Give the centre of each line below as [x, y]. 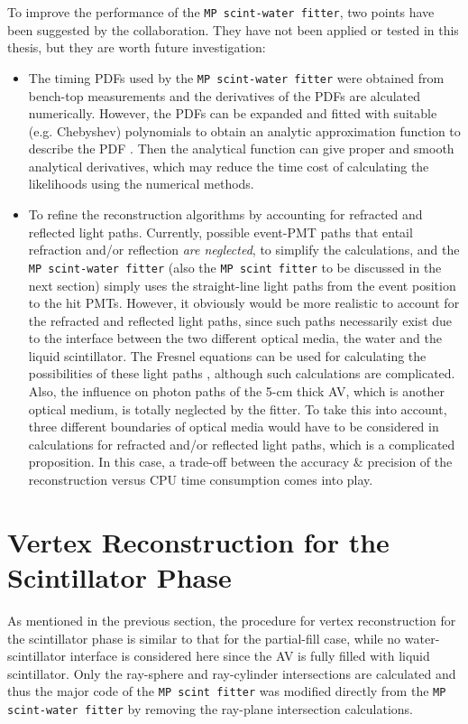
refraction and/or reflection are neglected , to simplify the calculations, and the [244, 250]
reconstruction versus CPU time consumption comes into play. [201, 480]
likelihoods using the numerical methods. [141, 184]
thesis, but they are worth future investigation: [137, 47]
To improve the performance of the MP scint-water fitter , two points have [221, 12]
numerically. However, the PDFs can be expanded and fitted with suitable [233, 113]
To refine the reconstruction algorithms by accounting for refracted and [225, 214]
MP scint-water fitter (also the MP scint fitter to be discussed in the [235, 267]
